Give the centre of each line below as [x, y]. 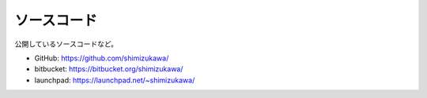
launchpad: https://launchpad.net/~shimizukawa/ [115, 80]
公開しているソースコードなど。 [66, 44]
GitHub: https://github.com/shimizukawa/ [102, 58]
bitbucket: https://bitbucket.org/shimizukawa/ [109, 69]
